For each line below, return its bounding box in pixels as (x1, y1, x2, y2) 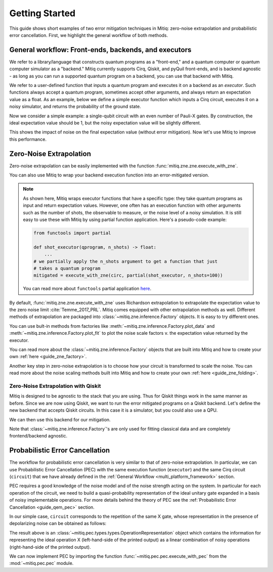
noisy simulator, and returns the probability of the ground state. (9, 104, 141, 110)
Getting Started (9, 8, 76, 19)
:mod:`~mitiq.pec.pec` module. (9, 560, 74, 566)
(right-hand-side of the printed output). (9, 544, 91, 550)
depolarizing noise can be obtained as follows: (9, 520, 107, 526)
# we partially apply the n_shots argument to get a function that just (33, 258, 218, 264)
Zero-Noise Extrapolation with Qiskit (9, 382, 101, 389)
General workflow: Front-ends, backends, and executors (9, 46, 192, 54)
